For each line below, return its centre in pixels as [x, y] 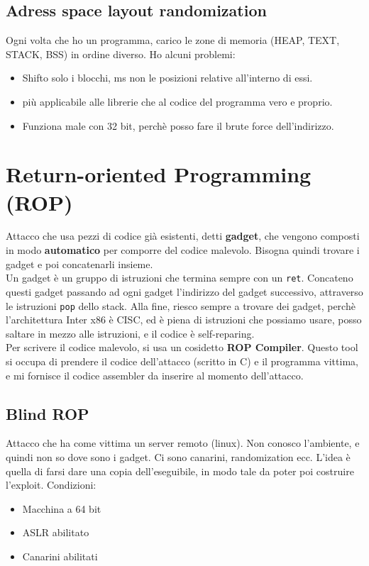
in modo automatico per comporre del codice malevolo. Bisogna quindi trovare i [183, 250]
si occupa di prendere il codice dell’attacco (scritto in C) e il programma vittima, [182, 361]
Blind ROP [48, 413]
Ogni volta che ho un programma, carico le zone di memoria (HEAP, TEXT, [173, 40]
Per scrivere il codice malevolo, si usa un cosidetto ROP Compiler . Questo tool [182, 347]
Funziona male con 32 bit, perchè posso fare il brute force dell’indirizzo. [178, 125]
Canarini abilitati [60, 556]
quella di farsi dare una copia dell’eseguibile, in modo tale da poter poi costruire [180, 471]
